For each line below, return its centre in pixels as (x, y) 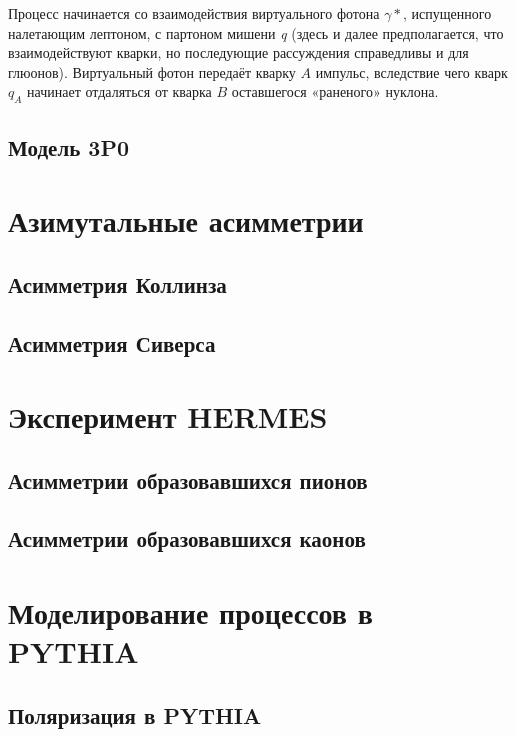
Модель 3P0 (68, 146)
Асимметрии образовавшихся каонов (187, 538)
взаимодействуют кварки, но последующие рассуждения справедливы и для (238, 52)
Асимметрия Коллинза (117, 283)
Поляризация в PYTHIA (135, 714)
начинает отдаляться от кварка (119, 91)
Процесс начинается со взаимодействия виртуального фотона (194, 13)
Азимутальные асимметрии (186, 220)
